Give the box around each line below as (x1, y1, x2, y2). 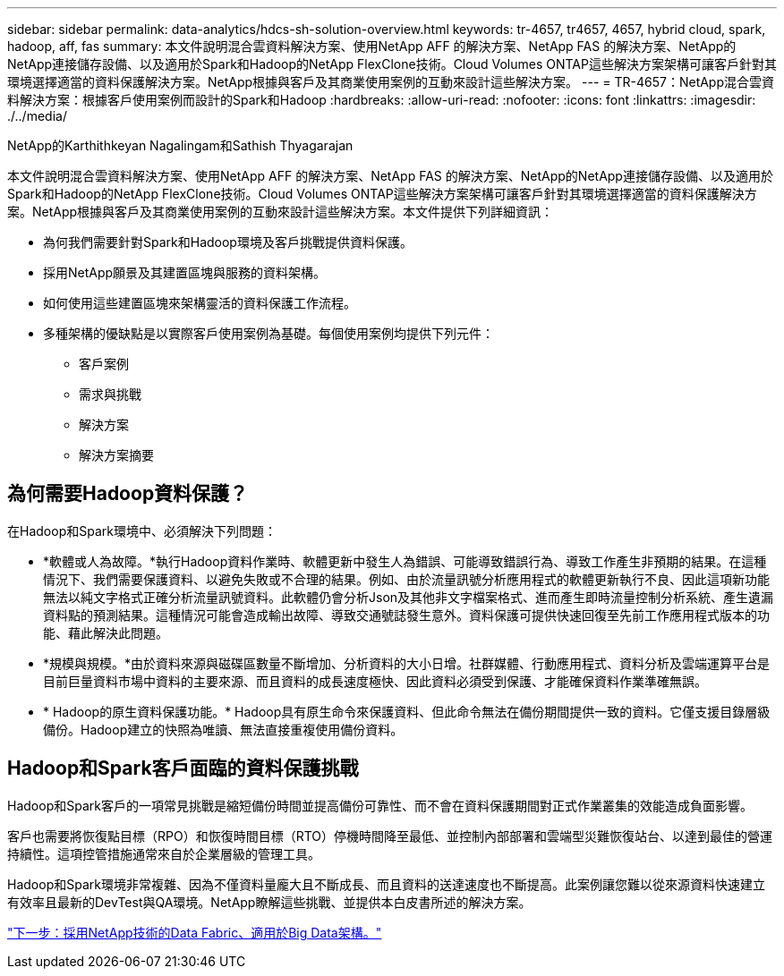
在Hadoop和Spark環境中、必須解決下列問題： (7, 522, 277, 539)
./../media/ (7, 108, 67, 123)
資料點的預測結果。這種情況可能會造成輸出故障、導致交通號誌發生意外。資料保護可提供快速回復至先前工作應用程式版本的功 (43, 607, 770, 623)
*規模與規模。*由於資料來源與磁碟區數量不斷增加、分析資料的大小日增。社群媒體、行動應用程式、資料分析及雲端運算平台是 (43, 655, 771, 671)
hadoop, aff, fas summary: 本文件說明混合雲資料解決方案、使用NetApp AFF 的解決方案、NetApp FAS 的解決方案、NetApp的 (7, 38, 737, 54)
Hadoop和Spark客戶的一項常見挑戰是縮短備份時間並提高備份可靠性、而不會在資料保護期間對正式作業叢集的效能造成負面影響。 (7, 797, 753, 813)
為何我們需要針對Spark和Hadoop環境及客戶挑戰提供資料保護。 (43, 234, 413, 250)
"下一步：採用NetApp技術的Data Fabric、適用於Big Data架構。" (7, 924, 382, 940)
